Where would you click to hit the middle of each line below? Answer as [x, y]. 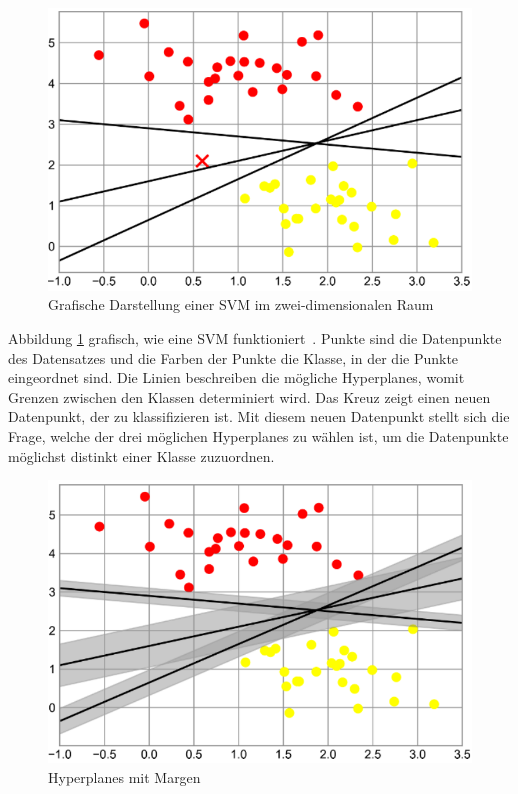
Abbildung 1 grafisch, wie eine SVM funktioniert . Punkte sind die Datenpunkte [255, 338]
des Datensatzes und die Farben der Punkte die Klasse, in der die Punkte [233, 357]
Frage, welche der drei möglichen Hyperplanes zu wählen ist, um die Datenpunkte [258, 436]
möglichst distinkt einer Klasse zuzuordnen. [141, 455]
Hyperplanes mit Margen [124, 776]
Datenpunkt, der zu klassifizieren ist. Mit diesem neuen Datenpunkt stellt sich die [259, 416]
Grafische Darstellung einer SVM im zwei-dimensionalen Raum [241, 304]
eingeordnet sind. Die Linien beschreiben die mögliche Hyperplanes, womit [236, 377]
